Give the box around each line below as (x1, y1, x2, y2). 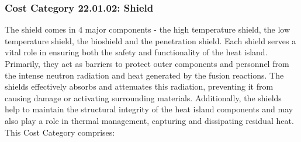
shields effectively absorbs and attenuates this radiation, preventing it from (5, 80, 274, 93)
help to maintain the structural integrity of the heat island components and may (5, 103, 293, 115)
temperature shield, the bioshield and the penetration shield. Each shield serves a (5, 34, 296, 47)
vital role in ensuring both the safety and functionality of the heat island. (5, 46, 268, 58)
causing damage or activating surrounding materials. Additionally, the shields (5, 91, 282, 104)
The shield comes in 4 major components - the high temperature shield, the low (5, 23, 290, 35)
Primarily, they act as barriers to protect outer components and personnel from (5, 58, 289, 69)
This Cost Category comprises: (5, 126, 115, 138)
